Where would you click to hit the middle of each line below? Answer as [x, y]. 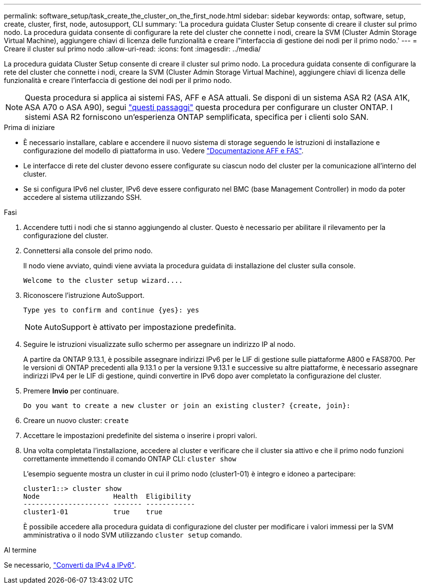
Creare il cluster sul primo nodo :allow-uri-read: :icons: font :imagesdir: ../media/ [132, 49]
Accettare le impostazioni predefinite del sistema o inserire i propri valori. [140, 435]
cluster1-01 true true [93, 512]
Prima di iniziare [29, 127]
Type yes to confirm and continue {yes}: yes [111, 310]
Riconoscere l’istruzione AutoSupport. [84, 295]
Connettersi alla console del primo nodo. [88, 251]
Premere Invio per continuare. [71, 391]
